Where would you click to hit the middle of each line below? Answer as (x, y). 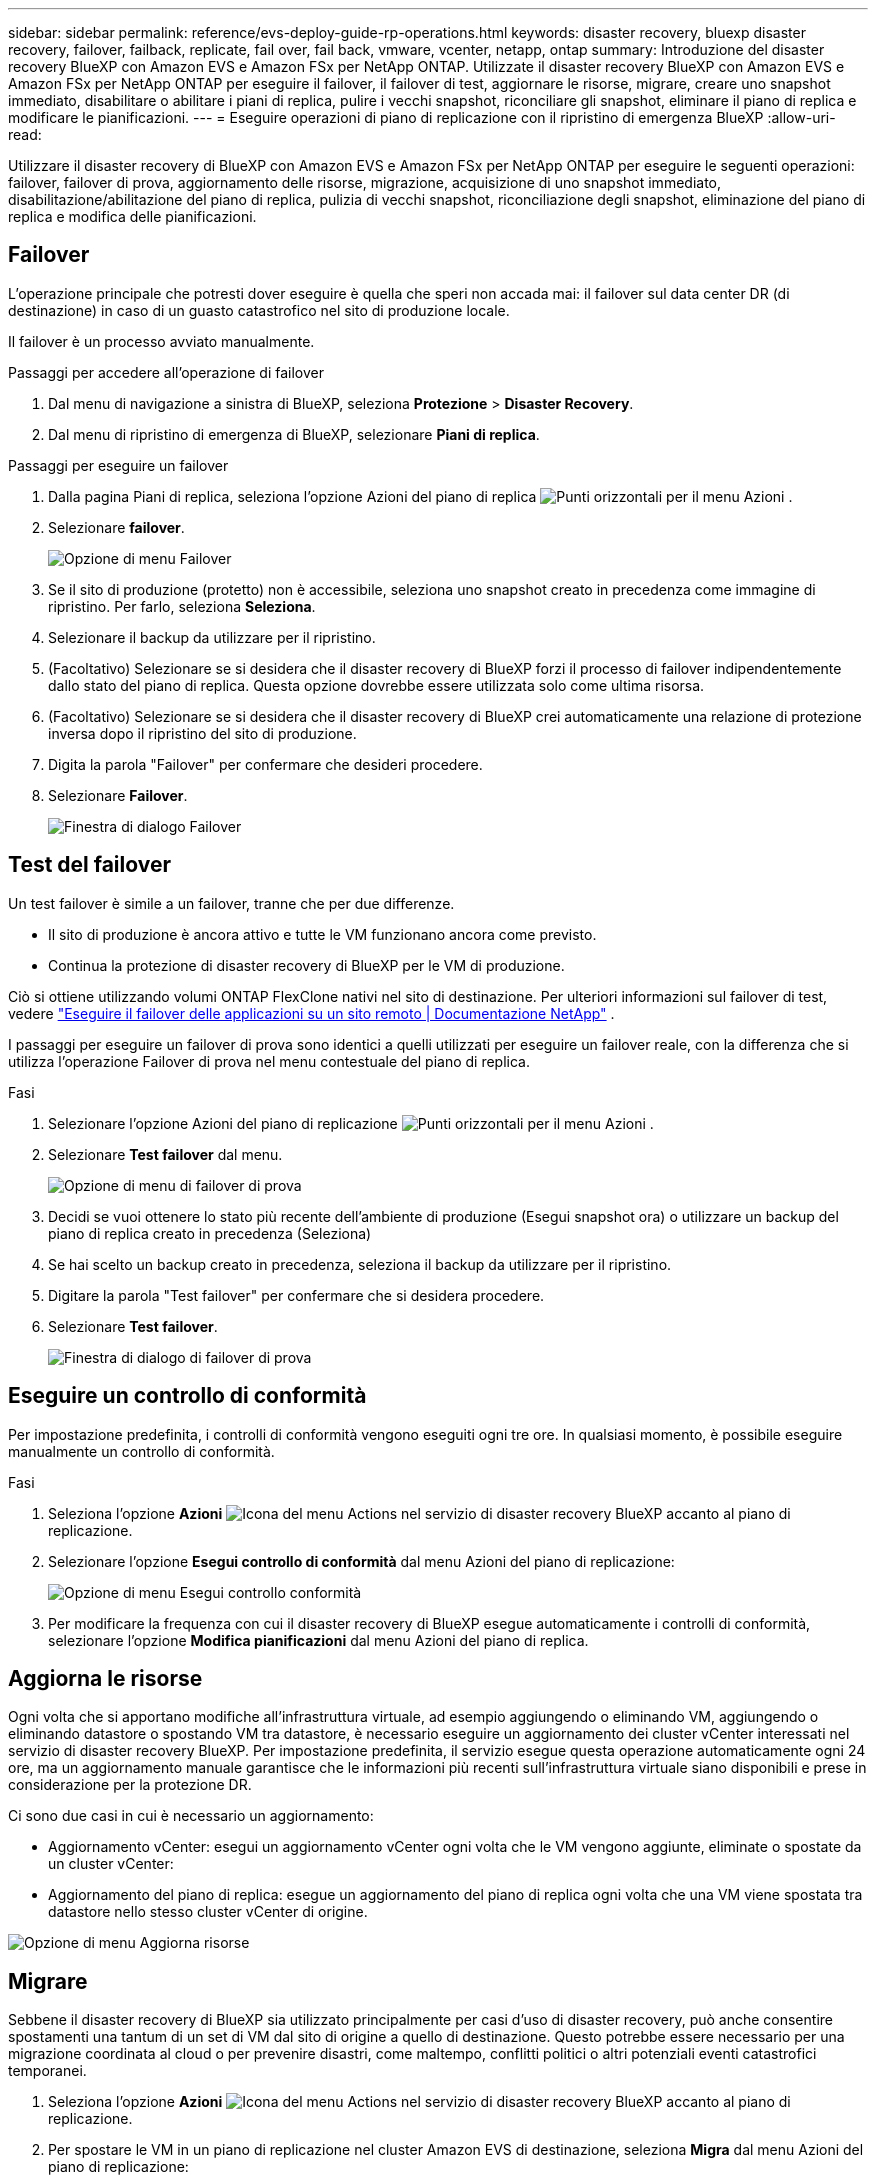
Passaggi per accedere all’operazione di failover (166, 372)
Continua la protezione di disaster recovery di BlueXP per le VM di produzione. (306, 965)
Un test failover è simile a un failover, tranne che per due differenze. (231, 903)
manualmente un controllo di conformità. (141, 1451)
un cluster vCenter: (111, 1864)
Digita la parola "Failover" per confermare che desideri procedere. (265, 764)
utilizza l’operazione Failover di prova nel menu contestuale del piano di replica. (269, 1061)
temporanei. (47, 2071)
